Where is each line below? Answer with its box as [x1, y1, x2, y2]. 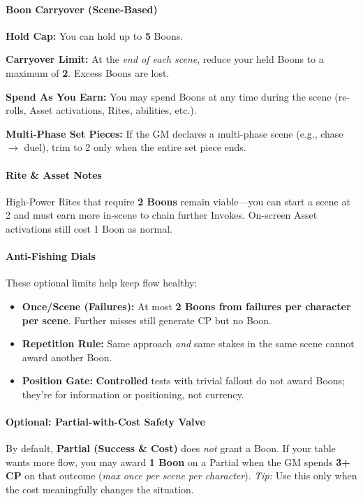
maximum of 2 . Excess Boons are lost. [6, 65, 170, 80]
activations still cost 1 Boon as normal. [6, 221, 172, 235]
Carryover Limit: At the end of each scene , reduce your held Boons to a [6, 52, 324, 66]
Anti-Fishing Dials [6, 249, 96, 263]
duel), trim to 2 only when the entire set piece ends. [24, 140, 246, 154]
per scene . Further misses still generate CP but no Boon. [22, 312, 272, 327]
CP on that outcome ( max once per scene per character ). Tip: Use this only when [6, 468, 357, 483]
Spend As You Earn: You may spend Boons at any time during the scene [6, 89, 332, 103]
